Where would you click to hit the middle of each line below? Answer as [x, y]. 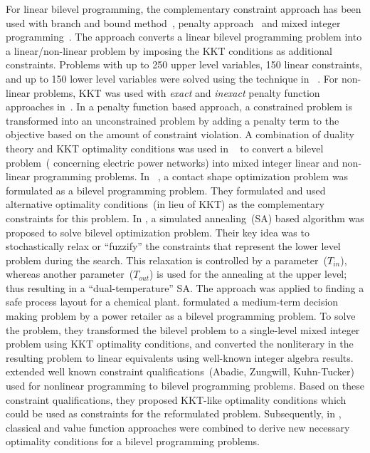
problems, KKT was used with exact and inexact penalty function [176, 92]
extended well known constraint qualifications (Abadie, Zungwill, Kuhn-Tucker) [180, 371]
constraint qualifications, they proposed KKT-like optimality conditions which [176, 399]
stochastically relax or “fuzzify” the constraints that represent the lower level [173, 246]
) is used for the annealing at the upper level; [248, 274]
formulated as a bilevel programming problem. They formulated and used [166, 190]
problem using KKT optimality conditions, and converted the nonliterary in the [180, 344]
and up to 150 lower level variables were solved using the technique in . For [172, 78]
